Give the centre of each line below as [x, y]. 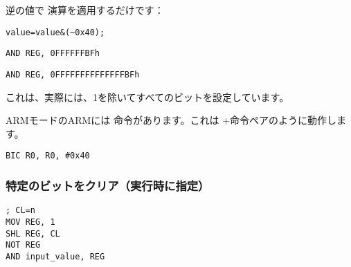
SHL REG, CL [33, 233]
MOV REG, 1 [30, 222]
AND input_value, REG [55, 256]
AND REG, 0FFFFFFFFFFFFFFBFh [73, 74]
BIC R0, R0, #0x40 [48, 156]
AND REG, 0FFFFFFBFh [53, 54]
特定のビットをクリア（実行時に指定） [108, 185]
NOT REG [23, 245]
